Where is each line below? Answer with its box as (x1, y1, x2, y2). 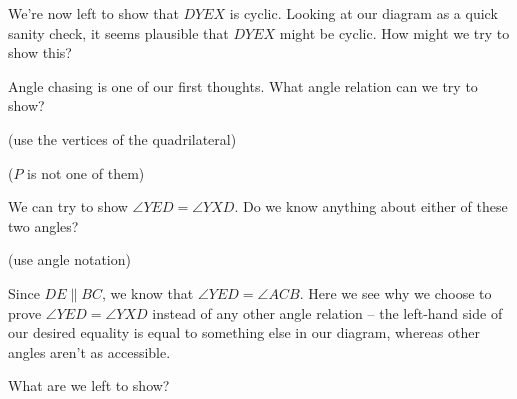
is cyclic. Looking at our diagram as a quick (229, 3, 498, 23)
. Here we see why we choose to (299, 282, 492, 303)
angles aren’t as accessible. (8, 341, 171, 362)
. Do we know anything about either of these (234, 196, 508, 217)
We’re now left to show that (8, 3, 179, 23)
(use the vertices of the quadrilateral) (8, 128, 237, 149)
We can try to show (8, 196, 128, 217)
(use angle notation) (8, 249, 131, 270)
